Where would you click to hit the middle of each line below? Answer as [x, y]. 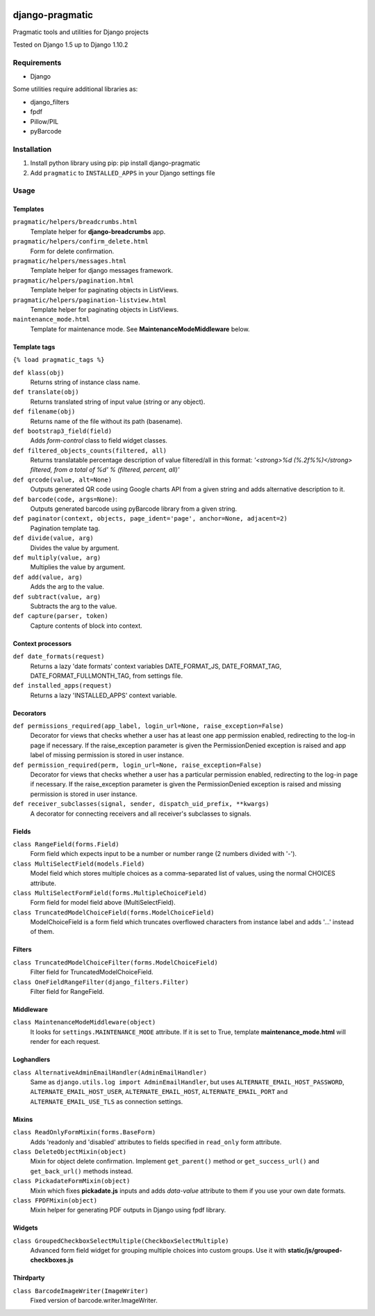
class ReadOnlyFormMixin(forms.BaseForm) [84, 1132]
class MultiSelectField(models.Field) [79, 864]
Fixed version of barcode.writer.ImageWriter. [94, 1301]
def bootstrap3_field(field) [62, 431]
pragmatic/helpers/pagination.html [74, 280]
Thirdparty [29, 1278]
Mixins [23, 1119]
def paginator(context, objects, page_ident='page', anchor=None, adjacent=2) [150, 519]
